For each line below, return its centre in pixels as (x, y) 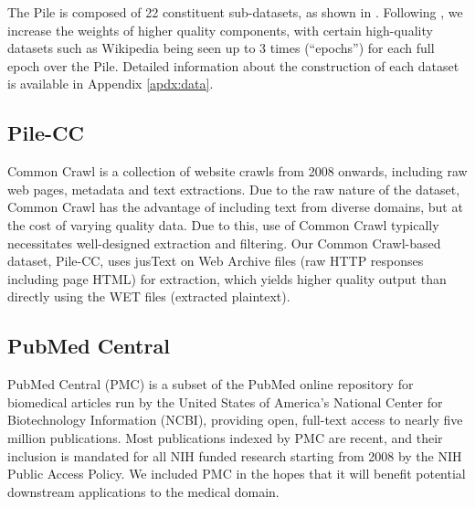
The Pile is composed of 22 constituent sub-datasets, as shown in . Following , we (235, 12)
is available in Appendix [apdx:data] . (111, 84)
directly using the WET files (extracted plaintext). (149, 296)
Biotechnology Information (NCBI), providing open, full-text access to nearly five (235, 420)
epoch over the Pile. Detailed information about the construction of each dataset (233, 65)
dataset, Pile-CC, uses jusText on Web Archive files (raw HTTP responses (216, 261)
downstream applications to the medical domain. (143, 491)
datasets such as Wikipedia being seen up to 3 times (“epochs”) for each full (221, 48)
